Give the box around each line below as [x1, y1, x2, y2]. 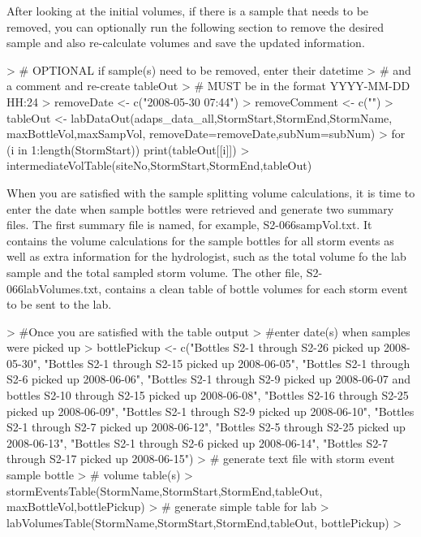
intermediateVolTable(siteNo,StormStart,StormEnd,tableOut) [6, 157, 312, 174]
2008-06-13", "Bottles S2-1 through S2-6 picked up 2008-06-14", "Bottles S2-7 [6, 434, 388, 451]
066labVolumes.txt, [6, 279, 102, 297]
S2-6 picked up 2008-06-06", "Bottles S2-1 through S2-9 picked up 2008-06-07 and [6, 370, 411, 388]
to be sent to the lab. [6, 296, 112, 313]
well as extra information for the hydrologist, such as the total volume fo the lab [6, 248, 406, 265]
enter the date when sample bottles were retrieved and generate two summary [6, 200, 394, 217]
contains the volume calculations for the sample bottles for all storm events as [6, 232, 394, 249]
